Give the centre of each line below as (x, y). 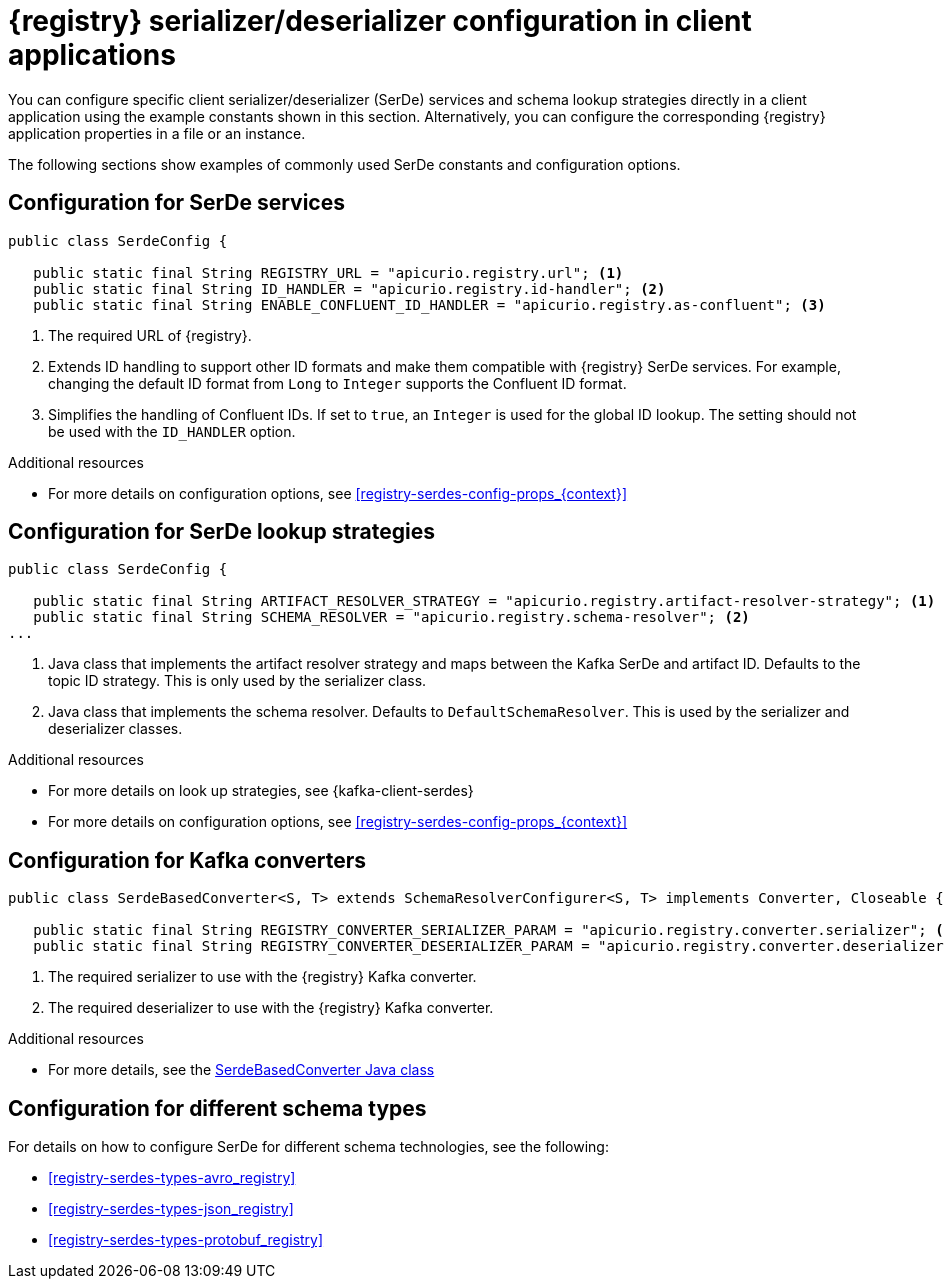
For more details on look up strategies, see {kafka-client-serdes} (261, 791)
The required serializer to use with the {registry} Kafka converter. (262, 977)
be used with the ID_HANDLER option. (172, 431)
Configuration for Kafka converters (187, 860)
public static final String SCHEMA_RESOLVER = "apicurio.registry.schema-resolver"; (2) (391, 617)
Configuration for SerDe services (176, 203)
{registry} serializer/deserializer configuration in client (380, 21)
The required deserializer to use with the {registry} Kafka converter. (271, 1008)
